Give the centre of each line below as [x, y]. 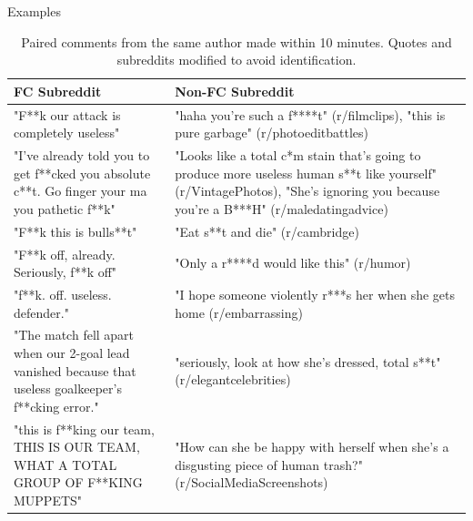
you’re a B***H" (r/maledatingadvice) [282, 208]
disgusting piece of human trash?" [269, 464]
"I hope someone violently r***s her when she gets [315, 294]
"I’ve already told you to [82, 155]
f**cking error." [56, 406]
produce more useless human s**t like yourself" [306, 173]
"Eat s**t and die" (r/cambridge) [267, 231]
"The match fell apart [74, 335]
